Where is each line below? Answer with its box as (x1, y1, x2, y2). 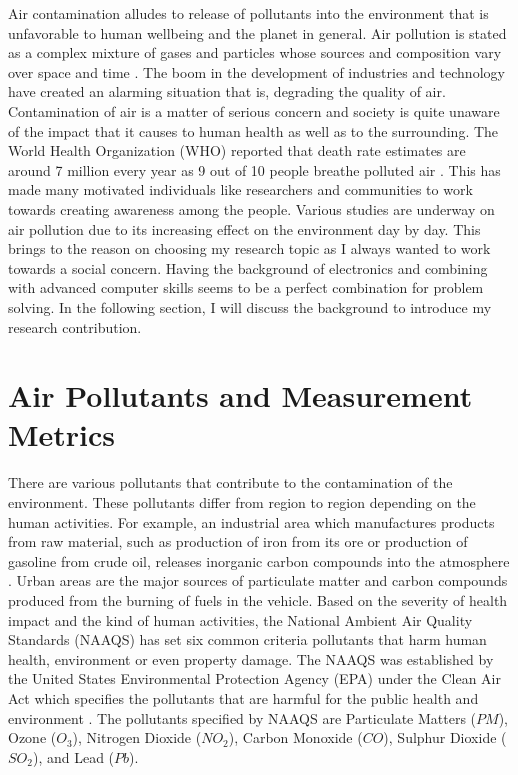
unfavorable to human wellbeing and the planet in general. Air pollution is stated (8, 22, 507, 43)
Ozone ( (8, 727, 57, 748)
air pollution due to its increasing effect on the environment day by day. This (8, 218, 481, 239)
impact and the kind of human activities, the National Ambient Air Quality (8, 609, 473, 630)
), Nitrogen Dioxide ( (72, 727, 202, 748)
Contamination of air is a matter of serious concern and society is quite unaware (8, 100, 500, 121)
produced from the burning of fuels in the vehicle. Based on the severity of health (8, 589, 508, 610)
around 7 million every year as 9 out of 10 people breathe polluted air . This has (8, 159, 501, 180)
